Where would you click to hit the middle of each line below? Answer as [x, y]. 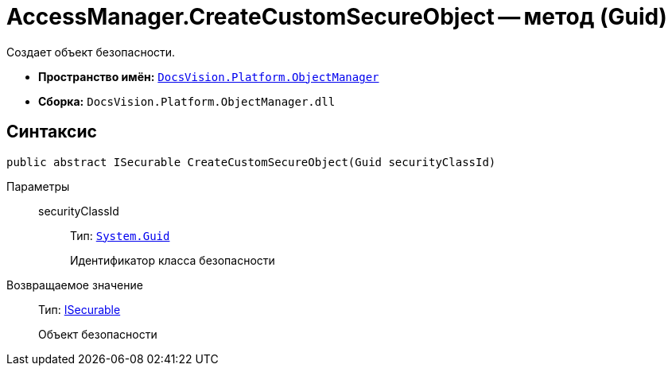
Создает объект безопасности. [91, 52]
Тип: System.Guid [120, 235]
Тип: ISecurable [80, 309]
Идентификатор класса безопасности [173, 260]
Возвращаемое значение [75, 285]
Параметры [38, 186]
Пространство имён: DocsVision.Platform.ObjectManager [209, 76]
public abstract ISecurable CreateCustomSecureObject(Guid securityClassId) [251, 162]
